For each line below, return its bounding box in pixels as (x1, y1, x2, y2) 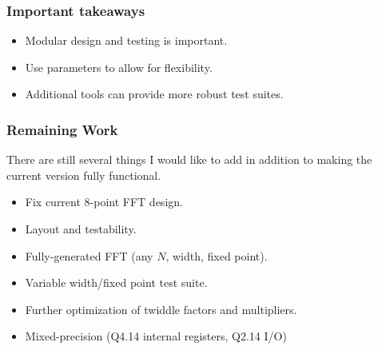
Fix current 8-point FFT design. (25, 193, 183, 210)
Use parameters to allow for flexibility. (25, 58, 213, 75)
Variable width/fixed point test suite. (25, 274, 208, 291)
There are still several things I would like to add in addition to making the (6, 151, 372, 168)
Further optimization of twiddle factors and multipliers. (25, 300, 297, 317)
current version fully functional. (6, 166, 161, 183)
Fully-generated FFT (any (25, 247, 153, 264)
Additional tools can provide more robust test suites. (25, 86, 284, 102)
